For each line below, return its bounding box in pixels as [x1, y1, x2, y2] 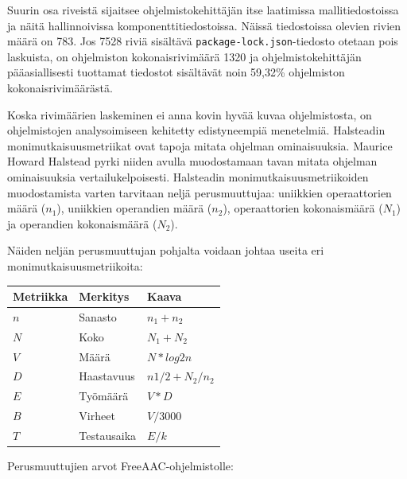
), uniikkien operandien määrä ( [56, 200, 212, 216]
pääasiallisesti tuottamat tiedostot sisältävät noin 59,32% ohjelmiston [7, 64, 345, 80]
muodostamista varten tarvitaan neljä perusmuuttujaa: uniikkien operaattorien [7, 184, 392, 201]
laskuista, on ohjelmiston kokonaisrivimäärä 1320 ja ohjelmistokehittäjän [7, 48, 362, 64]
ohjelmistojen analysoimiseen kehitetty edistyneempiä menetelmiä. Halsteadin [7, 122, 386, 138]
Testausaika [79, 426, 137, 443]
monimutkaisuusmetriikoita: [7, 257, 143, 274]
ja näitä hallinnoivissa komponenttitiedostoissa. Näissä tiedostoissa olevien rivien [7, 17, 401, 33]
